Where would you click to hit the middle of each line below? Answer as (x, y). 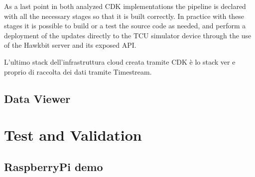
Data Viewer (37, 98)
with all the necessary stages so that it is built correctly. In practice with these (124, 16)
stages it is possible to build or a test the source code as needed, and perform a (125, 26)
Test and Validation (73, 135)
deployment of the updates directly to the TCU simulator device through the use (128, 35)
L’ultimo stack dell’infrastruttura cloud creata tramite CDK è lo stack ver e (120, 61)
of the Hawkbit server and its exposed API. (70, 45)
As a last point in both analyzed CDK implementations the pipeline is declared (125, 6)
